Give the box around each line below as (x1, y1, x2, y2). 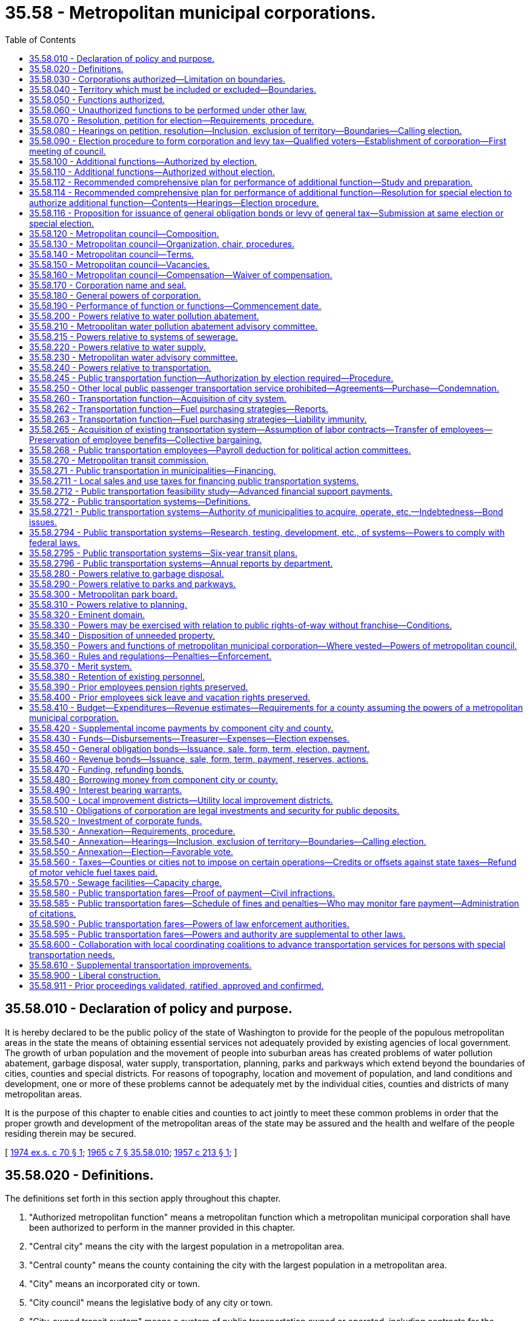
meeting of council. (29, 145, 106, 156)
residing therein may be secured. (5, 1128, 136, 1139)
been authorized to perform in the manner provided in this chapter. (29, 1222, 296, 1233)
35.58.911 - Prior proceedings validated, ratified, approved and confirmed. (29, 980, 324, 991)
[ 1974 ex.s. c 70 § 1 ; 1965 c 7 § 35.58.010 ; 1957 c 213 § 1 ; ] (5, 1146, 237, 1157)
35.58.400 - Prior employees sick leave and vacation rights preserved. (29, 691, 311, 702)
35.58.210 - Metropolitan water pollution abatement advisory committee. (29, 321, 318, 331)
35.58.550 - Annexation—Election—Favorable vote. (29, 846, 233, 857)
